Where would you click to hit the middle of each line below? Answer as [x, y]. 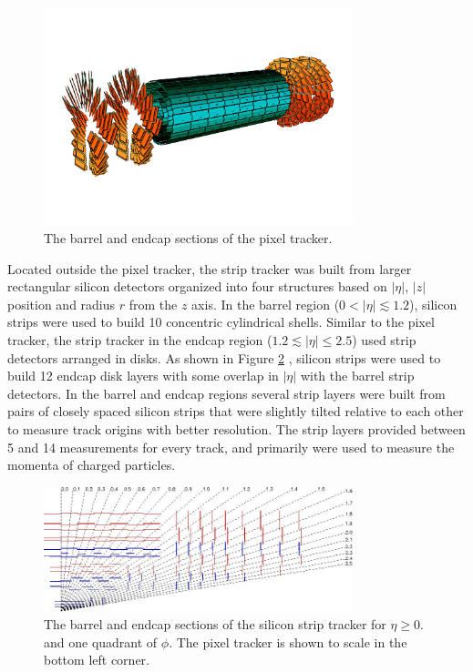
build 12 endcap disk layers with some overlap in [143, 376]
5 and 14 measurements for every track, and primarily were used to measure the [231, 447]
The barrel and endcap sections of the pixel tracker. [188, 238]
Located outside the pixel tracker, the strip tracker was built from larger [210, 268]
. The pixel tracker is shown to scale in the [288, 641]
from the [153, 304]
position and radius [62, 304]
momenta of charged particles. [92, 465]
